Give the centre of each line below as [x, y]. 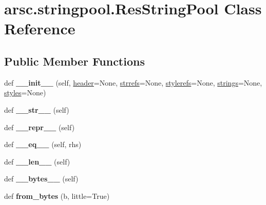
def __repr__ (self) [40, 127]
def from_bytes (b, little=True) [57, 196]
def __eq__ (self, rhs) [43, 144]
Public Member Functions [74, 61]
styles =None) [25, 93]
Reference [40, 28]
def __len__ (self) [37, 161]
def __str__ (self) [37, 109]
